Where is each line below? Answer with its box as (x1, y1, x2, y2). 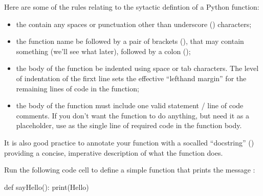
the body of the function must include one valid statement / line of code (16, 100, 244, 111)
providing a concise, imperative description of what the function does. (4, 147, 223, 158)
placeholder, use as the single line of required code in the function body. (16, 120, 242, 131)
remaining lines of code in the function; (16, 83, 139, 93)
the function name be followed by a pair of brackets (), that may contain (16, 36, 244, 46)
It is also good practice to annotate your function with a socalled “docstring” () (4, 137, 254, 148)
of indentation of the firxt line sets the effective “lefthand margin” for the (16, 72, 247, 83)
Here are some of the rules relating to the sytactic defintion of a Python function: (4, 2, 259, 12)
